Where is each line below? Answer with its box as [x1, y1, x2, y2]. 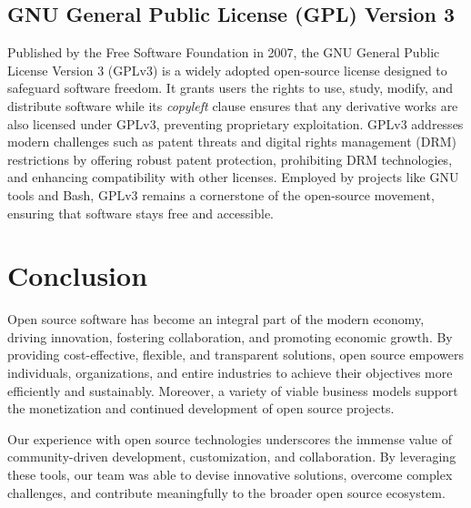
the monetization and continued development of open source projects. [7, 399, 395, 418]
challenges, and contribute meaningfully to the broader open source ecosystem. [7, 483, 446, 502]
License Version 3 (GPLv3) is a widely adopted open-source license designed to [7, 60, 447, 79]
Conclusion [7, 257, 148, 294]
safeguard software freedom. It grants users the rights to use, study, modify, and [7, 78, 454, 97]
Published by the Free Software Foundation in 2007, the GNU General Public [7, 43, 440, 62]
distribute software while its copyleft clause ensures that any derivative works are [7, 96, 458, 115]
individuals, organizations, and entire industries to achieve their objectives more [7, 363, 453, 382]
